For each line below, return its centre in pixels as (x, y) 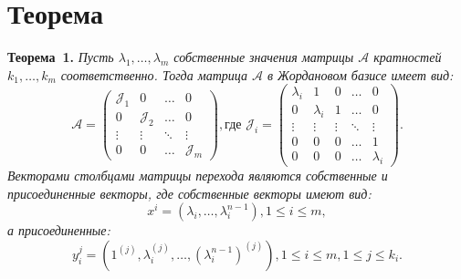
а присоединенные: (59, 230)
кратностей (408, 57)
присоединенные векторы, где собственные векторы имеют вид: (189, 193)
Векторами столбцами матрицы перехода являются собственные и (198, 175)
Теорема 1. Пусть (61, 57)
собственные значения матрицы (264, 57)
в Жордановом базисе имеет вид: (360, 74)
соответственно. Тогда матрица (154, 74)
